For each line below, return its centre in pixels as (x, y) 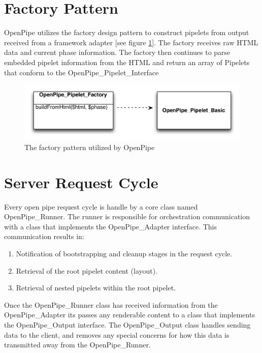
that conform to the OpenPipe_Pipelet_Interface (81, 72)
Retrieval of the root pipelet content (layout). (87, 270)
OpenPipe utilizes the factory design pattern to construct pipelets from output (127, 32)
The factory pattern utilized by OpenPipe (90, 147)
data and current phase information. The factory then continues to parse (117, 52)
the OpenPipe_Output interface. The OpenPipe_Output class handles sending (127, 325)
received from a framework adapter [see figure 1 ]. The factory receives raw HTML (131, 42)
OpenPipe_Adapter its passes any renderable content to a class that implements (129, 315)
